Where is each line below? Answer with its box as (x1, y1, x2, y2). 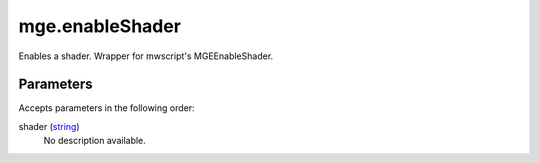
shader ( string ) (18, 120, 80, 132)
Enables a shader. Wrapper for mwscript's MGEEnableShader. (18, 50, 274, 62)
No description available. (43, 135, 147, 147)
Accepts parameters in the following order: (18, 102, 195, 114)
